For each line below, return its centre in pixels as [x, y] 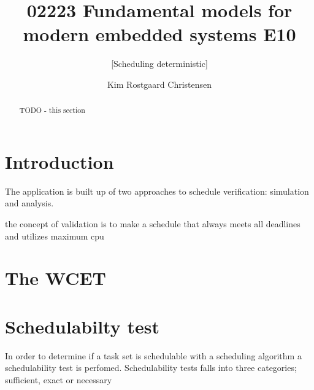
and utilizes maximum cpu [55, 236]
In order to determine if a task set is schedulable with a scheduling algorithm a [153, 355]
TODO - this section [52, 110]
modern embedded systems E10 [159, 34]
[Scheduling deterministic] [159, 64]
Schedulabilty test [82, 326]
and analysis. [29, 203]
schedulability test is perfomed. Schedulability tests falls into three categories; [151, 368]
